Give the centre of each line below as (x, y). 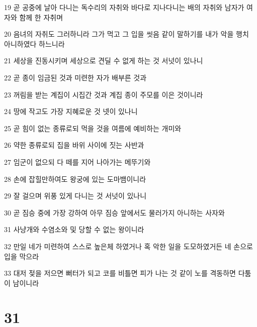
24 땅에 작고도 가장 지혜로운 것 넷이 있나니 (71, 111)
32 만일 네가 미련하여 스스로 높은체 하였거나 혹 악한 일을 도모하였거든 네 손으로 (128, 246)
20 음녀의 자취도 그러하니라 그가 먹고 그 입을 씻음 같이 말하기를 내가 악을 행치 (126, 34)
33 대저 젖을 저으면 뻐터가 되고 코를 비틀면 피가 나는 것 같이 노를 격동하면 (120, 273)
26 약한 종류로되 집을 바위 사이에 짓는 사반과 (74, 145)
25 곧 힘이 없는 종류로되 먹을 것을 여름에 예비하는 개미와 (93, 128)
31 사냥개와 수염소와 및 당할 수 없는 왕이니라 (74, 229)
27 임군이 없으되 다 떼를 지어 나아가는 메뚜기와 (77, 161)
